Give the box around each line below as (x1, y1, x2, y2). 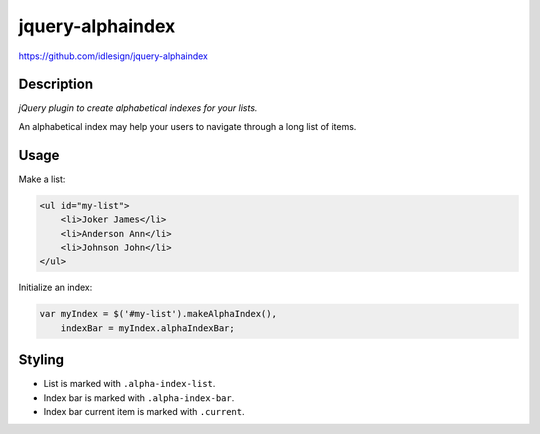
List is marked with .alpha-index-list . (43, 378, 216, 390)
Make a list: (18, 173, 66, 185)
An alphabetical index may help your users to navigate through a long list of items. (18, 120, 357, 132)
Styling (18, 351, 65, 369)
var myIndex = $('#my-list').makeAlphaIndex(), (39, 308, 277, 320)
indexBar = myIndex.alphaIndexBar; (60, 322, 235, 334)
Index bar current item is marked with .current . (43, 405, 245, 417)
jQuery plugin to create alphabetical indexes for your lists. (18, 102, 258, 114)
